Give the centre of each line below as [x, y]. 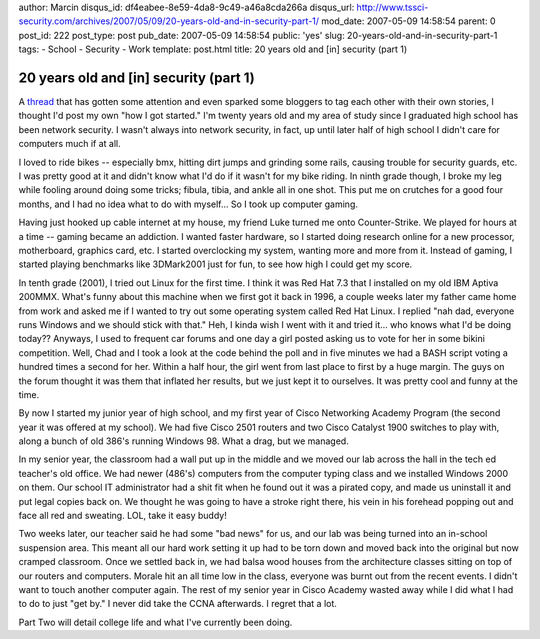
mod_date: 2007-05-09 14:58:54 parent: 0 [408, 21]
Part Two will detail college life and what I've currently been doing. [155, 622]
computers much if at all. [70, 144]
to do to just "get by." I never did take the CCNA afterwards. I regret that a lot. [177, 604]
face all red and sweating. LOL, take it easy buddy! [122, 516]
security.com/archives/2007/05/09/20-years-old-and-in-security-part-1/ [169, 21]
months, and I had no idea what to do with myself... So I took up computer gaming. [188, 204]
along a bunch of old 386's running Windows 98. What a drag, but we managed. [183, 441]
